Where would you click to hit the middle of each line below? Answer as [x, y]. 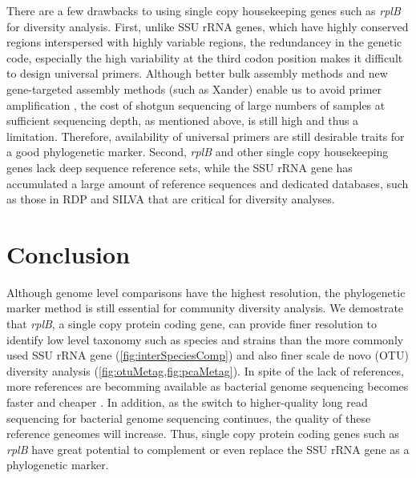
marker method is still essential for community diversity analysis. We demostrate [205, 308]
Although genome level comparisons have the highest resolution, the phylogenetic [206, 292]
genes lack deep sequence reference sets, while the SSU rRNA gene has [180, 167]
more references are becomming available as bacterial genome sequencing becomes [208, 386]
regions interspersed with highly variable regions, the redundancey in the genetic [204, 42]
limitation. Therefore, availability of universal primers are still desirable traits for [206, 136]
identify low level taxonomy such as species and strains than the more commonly [205, 339]
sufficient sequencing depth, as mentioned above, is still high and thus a [183, 121]
